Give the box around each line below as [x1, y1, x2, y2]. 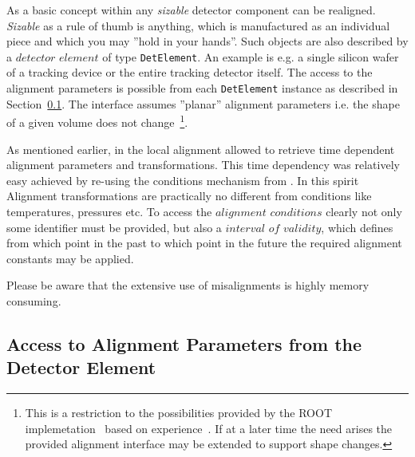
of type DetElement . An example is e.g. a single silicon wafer [102, 48, 399, 65]
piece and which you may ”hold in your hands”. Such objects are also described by [6, 33, 409, 49]
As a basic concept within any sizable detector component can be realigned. [6, 2, 376, 18]
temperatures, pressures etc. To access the [6, 203, 212, 219]
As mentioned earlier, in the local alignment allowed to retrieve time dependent [6, 140, 395, 157]
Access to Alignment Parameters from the [6, 331, 362, 356]
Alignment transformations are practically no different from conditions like [6, 187, 372, 204]
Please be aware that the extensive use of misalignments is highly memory [6, 277, 370, 294]
